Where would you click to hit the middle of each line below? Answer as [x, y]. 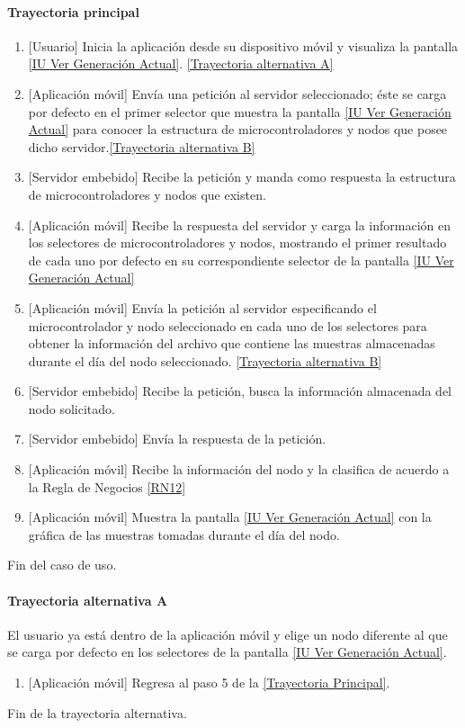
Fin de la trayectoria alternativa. [97, 712]
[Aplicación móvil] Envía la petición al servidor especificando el [202, 307]
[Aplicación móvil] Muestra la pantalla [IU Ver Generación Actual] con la [230, 517]
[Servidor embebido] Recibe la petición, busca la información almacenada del [240, 391]
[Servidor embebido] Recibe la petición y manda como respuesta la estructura [242, 177]
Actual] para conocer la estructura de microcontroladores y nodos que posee [238, 129]
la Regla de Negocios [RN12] [107, 486]
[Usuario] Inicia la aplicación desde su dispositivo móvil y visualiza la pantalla [243, 45]
